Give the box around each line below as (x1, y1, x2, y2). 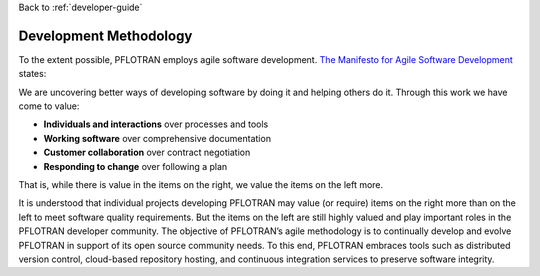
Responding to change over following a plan (43, 160, 228, 172)
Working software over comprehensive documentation (43, 132, 272, 144)
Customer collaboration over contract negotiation (43, 146, 251, 159)
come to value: (18, 100, 80, 112)
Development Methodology (18, 27, 193, 44)
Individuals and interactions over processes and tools (43, 118, 269, 130)
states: (18, 68, 47, 80)
